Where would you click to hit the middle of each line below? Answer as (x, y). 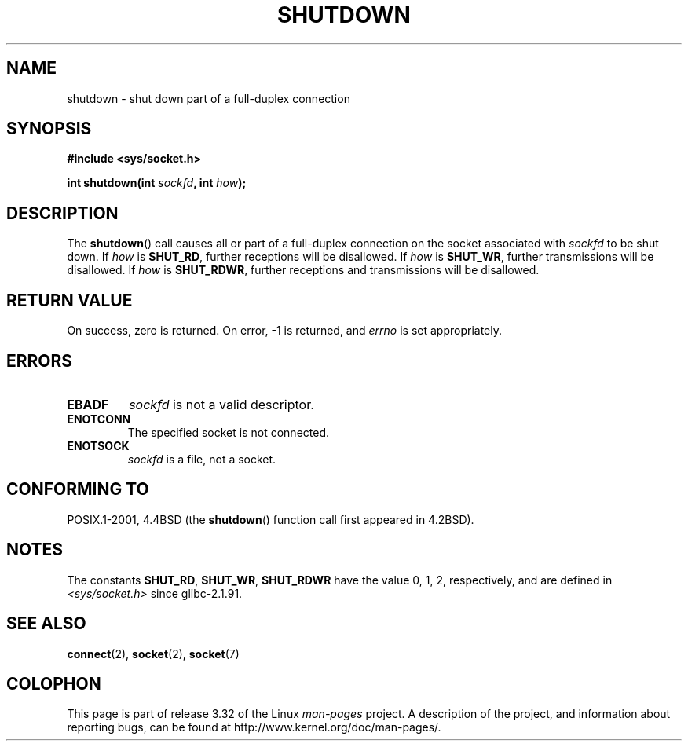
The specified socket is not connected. (229, 432)
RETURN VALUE (70, 300)
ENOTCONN (99, 419)
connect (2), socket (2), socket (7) (153, 654)
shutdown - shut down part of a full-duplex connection (209, 98)
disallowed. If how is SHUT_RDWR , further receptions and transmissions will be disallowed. (303, 270)
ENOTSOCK (98, 445)
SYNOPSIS (49, 129)
